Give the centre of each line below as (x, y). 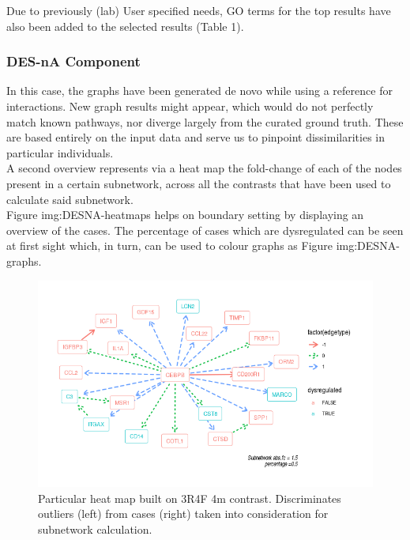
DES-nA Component (73, 61)
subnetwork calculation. (95, 529)
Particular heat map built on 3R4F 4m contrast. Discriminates (190, 498)
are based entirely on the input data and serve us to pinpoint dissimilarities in (196, 137)
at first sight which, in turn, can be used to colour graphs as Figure (170, 245)
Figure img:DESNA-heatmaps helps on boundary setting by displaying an (185, 215)
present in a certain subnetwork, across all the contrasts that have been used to (199, 183)
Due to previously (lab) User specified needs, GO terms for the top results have (199, 10)
